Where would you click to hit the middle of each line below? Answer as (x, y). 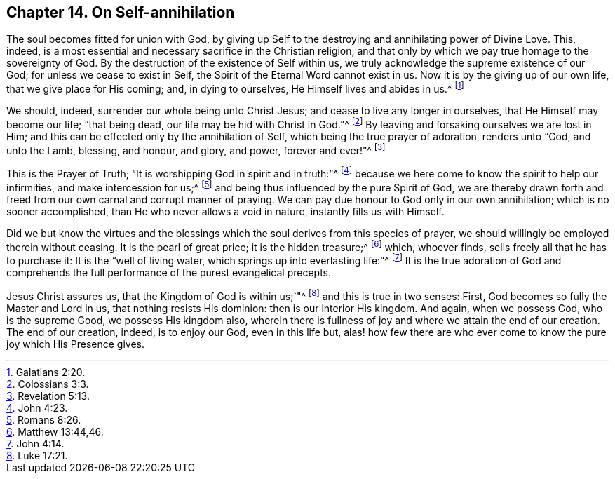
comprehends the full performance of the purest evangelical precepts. (169, 273)
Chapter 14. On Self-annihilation (121, 12)
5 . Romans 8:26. (44, 419)
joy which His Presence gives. (75, 344)
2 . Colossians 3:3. (48, 384)
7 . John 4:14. (35, 443)
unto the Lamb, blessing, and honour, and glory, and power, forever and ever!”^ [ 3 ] (196, 149)
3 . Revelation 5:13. (48, 396)
